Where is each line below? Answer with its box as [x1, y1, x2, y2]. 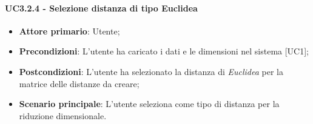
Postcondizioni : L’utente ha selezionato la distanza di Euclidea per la [19, 65, 283, 77]
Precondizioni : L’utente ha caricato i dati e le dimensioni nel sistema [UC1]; [19, 45, 309, 57]
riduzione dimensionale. [19, 109, 107, 122]
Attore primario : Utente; [19, 24, 120, 37]
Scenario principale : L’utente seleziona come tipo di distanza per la [19, 97, 280, 110]
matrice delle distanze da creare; [19, 77, 140, 90]
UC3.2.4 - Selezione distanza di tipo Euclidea [5, 1, 198, 14]
